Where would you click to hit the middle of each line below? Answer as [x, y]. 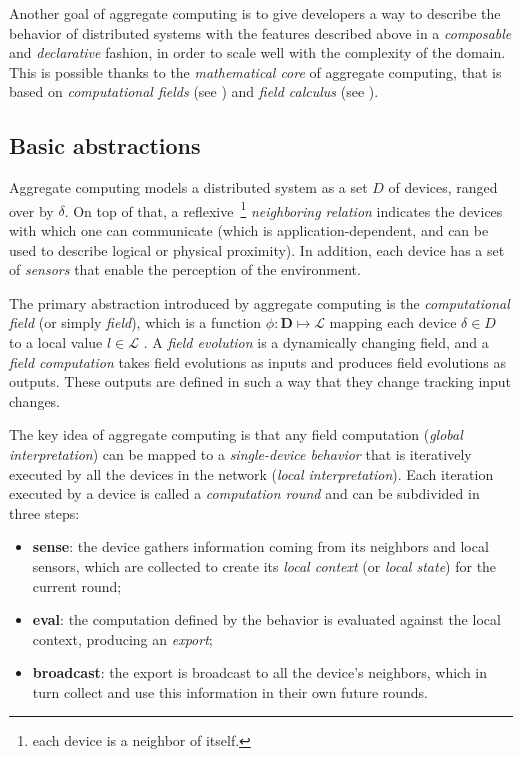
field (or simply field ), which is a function [135, 322]
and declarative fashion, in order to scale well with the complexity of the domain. [257, 52]
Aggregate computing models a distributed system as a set [188, 187]
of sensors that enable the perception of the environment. [185, 269]
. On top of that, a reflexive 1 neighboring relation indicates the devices [283, 209]
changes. [35, 400]
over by [31, 210]
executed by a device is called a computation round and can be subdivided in [244, 493]
